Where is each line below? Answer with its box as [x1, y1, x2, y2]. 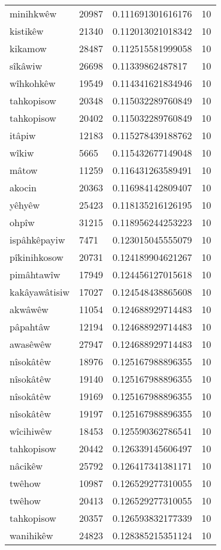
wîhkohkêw [10, 76, 56, 90]
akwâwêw [10, 302, 49, 316]
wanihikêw [10, 528, 53, 542]
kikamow [10, 41, 47, 55]
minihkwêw [10, 7, 57, 20]
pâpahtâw [10, 320, 50, 333]
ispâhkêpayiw [10, 233, 65, 247]
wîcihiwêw [10, 424, 52, 438]
